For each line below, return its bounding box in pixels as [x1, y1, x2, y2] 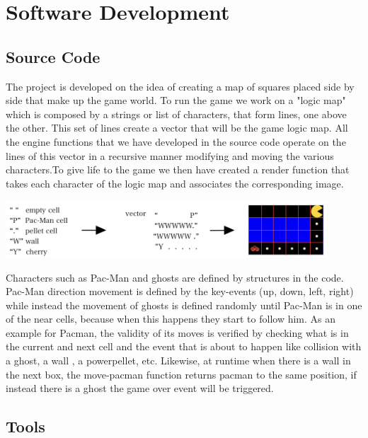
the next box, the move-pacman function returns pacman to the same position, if [6, 367, 357, 381]
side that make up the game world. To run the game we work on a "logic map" [6, 93, 346, 108]
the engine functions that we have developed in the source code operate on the [6, 134, 346, 149]
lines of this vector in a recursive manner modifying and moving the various [6, 148, 334, 163]
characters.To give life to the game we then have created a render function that [6, 162, 350, 177]
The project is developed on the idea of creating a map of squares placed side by [6, 79, 355, 93]
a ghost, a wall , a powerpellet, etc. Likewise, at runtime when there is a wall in [6, 353, 351, 368]
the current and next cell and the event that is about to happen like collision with [6, 339, 362, 354]
